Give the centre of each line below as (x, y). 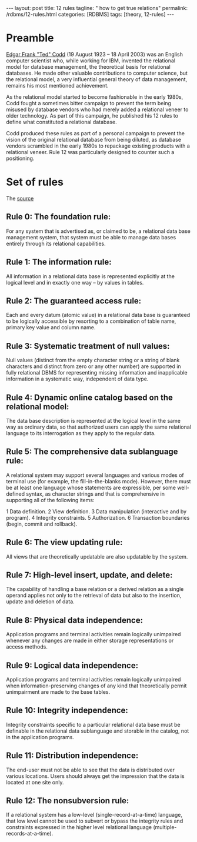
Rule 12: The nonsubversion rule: (68, 801)
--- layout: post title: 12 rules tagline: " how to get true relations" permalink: (97, 8)
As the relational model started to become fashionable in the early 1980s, (95, 97)
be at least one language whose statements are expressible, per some (91, 487)
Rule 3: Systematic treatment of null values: (88, 346)
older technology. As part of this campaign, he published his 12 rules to (92, 115)
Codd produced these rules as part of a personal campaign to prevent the (96, 133)
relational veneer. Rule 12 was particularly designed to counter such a (90, 152)
